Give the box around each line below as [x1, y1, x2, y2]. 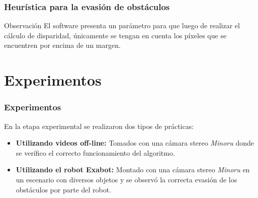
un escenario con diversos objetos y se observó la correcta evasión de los [16, 174, 237, 184]
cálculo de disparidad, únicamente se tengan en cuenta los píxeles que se [4, 30, 227, 40]
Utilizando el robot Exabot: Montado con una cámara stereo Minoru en [16, 164, 250, 175]
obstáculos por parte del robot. [16, 184, 112, 194]
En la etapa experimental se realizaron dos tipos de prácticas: [4, 120, 194, 131]
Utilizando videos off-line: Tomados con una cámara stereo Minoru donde [16, 138, 254, 148]
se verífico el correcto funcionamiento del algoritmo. [16, 147, 175, 158]
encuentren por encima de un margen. [4, 40, 121, 50]
